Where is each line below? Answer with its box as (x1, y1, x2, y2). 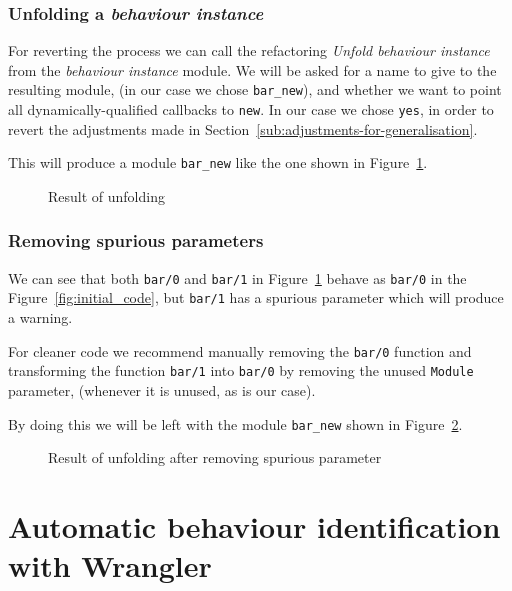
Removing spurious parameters (8, 228, 264, 253)
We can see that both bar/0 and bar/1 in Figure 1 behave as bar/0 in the (8, 267, 467, 288)
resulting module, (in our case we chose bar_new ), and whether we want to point (8, 79, 502, 100)
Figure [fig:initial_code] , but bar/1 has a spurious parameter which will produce (8, 287, 504, 308)
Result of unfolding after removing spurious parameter (48, 447, 382, 468)
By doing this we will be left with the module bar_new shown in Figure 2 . (8, 413, 463, 434)
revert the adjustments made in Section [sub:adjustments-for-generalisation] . (8, 118, 478, 139)
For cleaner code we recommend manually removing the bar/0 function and (8, 340, 472, 361)
